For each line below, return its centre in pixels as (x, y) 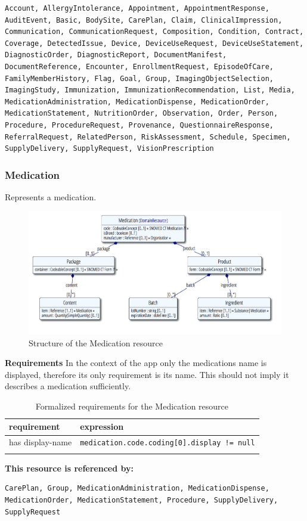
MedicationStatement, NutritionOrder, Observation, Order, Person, (142, 114)
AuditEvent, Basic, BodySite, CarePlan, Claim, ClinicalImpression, (144, 20)
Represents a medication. (51, 196)
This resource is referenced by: (69, 468)
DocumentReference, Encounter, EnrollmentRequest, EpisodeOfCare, (139, 66)
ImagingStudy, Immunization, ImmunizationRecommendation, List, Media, (150, 90)
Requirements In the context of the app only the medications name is (136, 363)
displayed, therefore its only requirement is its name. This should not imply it (147, 374)
